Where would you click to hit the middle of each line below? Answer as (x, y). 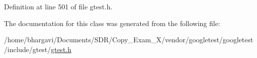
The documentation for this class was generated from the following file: (112, 23)
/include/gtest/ (28, 49)
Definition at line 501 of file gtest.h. (58, 6)
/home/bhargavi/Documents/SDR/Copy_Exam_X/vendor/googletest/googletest (129, 40)
